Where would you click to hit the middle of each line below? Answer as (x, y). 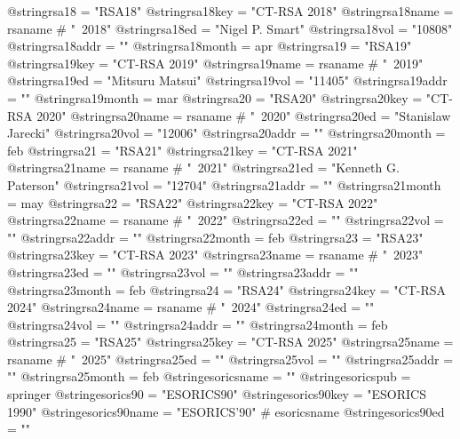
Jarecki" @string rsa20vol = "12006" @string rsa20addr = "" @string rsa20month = (226, 133)
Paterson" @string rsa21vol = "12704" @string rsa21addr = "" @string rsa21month (224, 184)
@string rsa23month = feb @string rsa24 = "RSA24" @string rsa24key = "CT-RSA (227, 289)
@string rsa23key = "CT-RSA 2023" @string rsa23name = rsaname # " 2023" (215, 255)
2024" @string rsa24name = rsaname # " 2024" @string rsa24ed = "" (191, 307)
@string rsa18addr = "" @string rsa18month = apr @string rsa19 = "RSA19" (210, 46)
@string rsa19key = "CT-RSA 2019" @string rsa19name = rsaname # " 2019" (215, 63)
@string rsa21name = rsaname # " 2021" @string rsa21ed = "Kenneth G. (203, 168)
